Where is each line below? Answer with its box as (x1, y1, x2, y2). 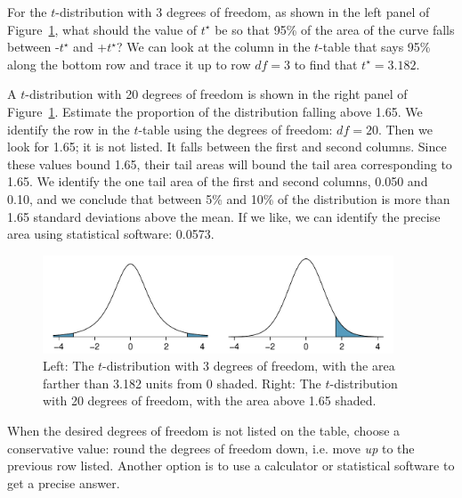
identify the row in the (7, 119, 130, 138)
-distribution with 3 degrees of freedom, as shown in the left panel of (55, 3, 430, 20)
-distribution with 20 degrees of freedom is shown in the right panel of (25, 85, 408, 103)
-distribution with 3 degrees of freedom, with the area (102, 356, 395, 375)
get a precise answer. (7, 473, 120, 492)
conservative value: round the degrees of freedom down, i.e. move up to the (7, 438, 415, 457)
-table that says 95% (319, 37, 431, 56)
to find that (294, 54, 358, 73)
